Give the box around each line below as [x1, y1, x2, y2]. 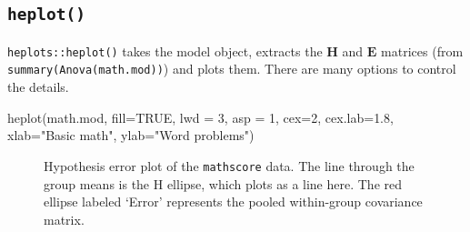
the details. [7, 77, 69, 96]
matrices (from [381, 41, 464, 60]
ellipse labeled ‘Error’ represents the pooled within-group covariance [44, 192, 423, 211]
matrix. [44, 209, 85, 228]
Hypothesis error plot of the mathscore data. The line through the [44, 156, 415, 175]
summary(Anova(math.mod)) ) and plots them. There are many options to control [7, 59, 456, 78]
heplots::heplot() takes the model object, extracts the [7, 41, 323, 60]
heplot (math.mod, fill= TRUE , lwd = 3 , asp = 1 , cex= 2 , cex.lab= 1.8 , [7, 107, 394, 126]
